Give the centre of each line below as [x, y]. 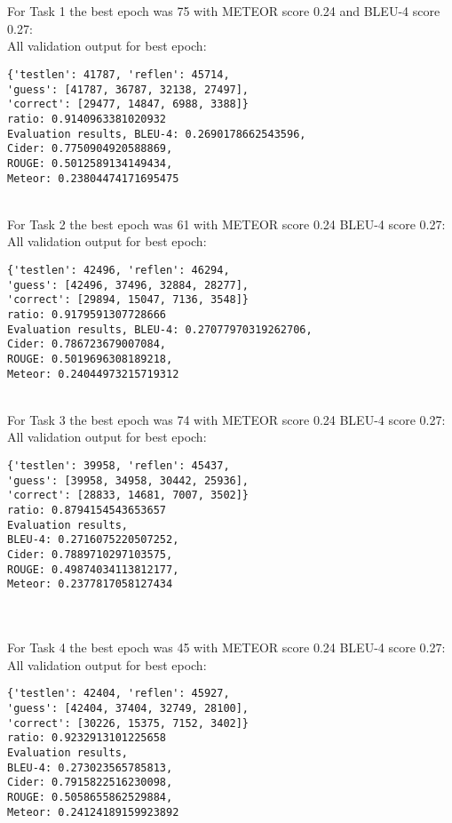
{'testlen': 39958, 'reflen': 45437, [119, 466]
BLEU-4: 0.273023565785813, [90, 767]
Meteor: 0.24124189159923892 [93, 812]
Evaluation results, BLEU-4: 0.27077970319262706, [160, 329]
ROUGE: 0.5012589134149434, [90, 163]
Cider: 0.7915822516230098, [90, 783]
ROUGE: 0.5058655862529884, [90, 797]
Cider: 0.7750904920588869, [90, 149]
